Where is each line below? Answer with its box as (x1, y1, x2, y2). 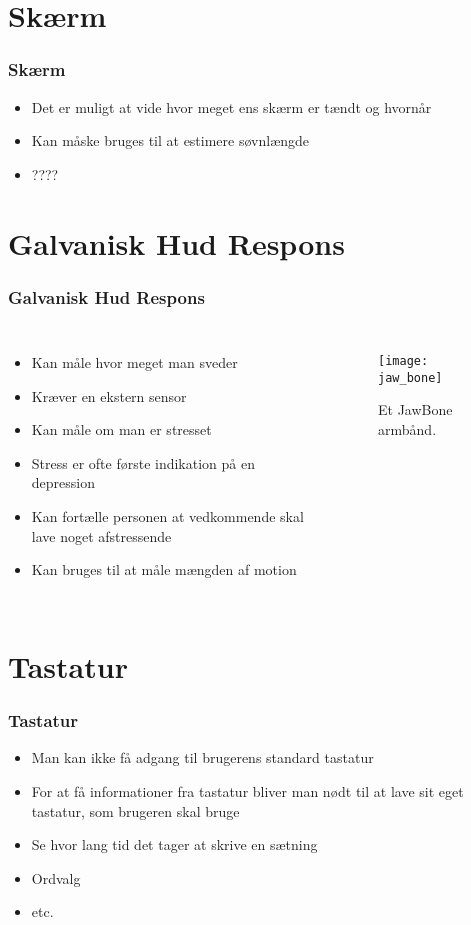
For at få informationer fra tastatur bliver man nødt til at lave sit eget (31, 780, 464, 801)
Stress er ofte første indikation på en (31, 452, 255, 473)
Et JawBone (378, 399, 453, 420)
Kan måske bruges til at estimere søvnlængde (31, 130, 310, 151)
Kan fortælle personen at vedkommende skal (31, 505, 304, 526)
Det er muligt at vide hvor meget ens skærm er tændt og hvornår (31, 96, 432, 117)
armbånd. (378, 418, 437, 439)
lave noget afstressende (31, 525, 172, 546)
